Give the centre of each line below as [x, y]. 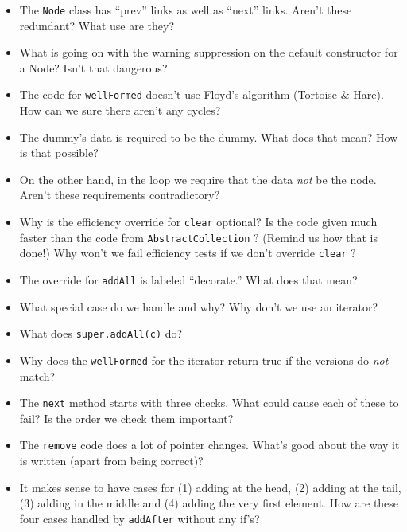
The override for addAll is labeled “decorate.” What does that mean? [188, 280]
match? [37, 376]
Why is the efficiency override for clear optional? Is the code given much [198, 222]
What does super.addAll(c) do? [101, 333]
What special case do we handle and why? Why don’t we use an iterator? [199, 306]
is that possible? [59, 153]
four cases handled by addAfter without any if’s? [140, 518]
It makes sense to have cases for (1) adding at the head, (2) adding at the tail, [210, 487]
